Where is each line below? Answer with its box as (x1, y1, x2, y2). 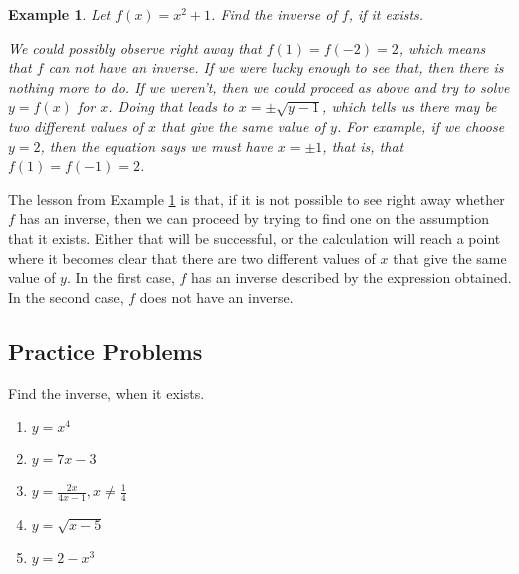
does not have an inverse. (139, 286, 294, 307)
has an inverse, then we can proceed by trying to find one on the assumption (19, 208, 489, 229)
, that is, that (322, 135, 404, 156)
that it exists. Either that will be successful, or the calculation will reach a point (8, 227, 501, 248)
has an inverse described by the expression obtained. (191, 267, 512, 288)
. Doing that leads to (108, 96, 234, 117)
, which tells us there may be (322, 96, 497, 117)
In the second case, (8, 286, 124, 307)
